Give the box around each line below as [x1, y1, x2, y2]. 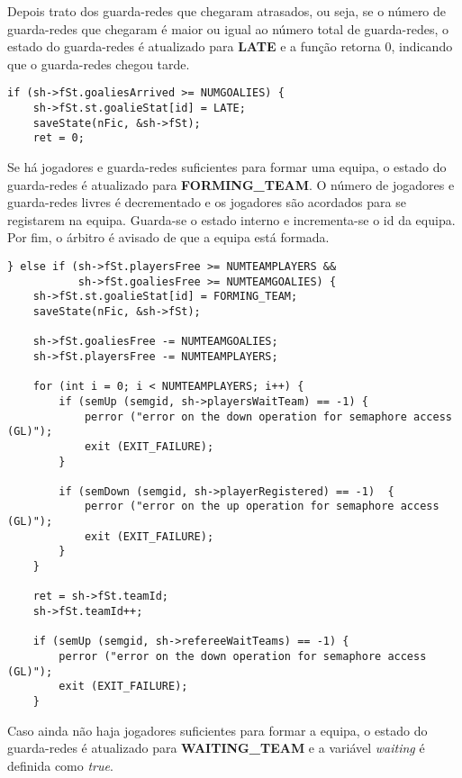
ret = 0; [32, 131, 85, 145]
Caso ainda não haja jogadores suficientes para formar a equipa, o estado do [7, 720, 428, 739]
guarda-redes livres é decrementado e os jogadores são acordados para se [7, 193, 406, 212]
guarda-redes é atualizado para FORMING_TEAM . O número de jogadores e [7, 175, 455, 194]
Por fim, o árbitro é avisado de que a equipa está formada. [7, 228, 330, 247]
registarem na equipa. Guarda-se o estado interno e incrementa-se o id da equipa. [7, 210, 456, 229]
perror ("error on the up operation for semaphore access [84, 500, 439, 513]
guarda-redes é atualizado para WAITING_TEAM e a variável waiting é [7, 738, 425, 757]
